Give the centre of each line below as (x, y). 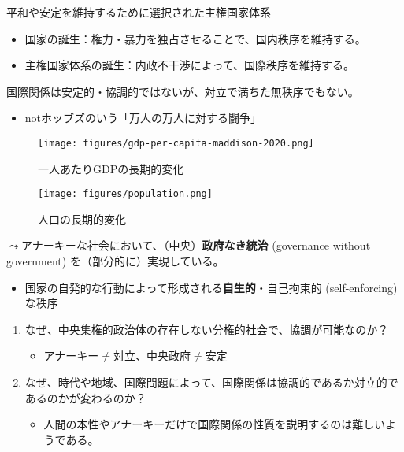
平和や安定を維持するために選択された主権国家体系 (139, 12)
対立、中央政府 (152, 356)
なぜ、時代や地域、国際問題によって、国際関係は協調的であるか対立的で (211, 382)
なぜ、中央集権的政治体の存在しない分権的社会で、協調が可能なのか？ (207, 329)
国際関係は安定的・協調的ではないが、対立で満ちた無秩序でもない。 (183, 91)
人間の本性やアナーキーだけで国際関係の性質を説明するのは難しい (215, 424)
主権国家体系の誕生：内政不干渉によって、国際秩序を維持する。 (189, 65)
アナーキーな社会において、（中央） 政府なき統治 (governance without (196, 245)
